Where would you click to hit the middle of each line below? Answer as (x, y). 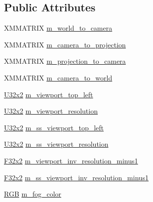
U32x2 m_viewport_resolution (51, 111)
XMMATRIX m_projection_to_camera (65, 61)
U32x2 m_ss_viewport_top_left (54, 127)
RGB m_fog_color (33, 194)
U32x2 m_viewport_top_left (49, 94)
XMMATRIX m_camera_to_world (58, 77)
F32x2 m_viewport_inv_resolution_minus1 (71, 160)
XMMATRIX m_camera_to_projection (65, 44)
